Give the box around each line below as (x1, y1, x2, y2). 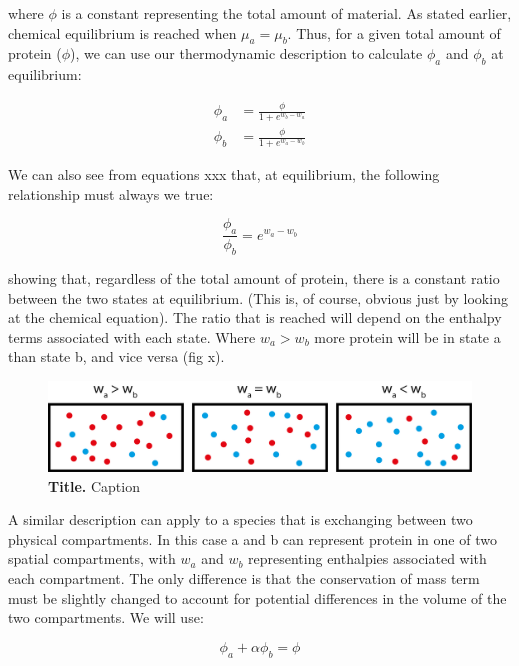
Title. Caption (48, 475, 140, 496)
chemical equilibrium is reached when (8, 22, 237, 43)
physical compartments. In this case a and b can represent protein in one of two (8, 528, 497, 549)
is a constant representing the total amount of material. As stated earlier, (61, 3, 512, 23)
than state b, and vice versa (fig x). (8, 346, 225, 367)
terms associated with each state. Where (8, 326, 256, 347)
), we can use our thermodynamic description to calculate (70, 43, 423, 64)
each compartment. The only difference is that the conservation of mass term (8, 567, 480, 588)
